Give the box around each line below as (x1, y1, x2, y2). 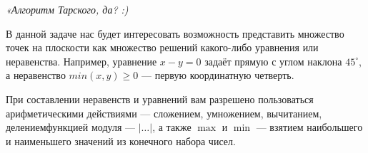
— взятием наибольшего (256, 120, 363, 134)
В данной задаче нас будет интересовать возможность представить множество (6, 26, 344, 41)
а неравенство (6, 68, 66, 83)
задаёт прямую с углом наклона (204, 53, 342, 68)
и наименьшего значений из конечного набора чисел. (6, 133, 236, 148)
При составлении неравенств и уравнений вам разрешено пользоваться (6, 91, 314, 106)
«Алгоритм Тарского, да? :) (6, 2, 129, 16)
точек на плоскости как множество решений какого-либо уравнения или (6, 40, 319, 55)
